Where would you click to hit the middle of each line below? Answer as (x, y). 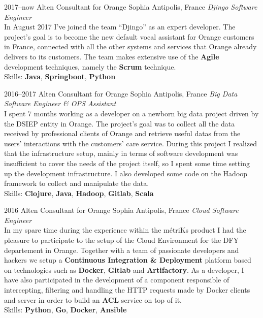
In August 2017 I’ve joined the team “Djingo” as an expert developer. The (120, 27)
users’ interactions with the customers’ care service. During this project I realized (131, 143)
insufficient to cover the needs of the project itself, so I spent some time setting (127, 163)
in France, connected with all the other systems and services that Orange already (130, 46)
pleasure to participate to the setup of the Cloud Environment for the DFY (122, 240)
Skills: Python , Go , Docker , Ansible (65, 310)
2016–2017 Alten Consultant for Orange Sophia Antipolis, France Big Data (121, 93)
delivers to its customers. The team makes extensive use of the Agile (112, 56)
